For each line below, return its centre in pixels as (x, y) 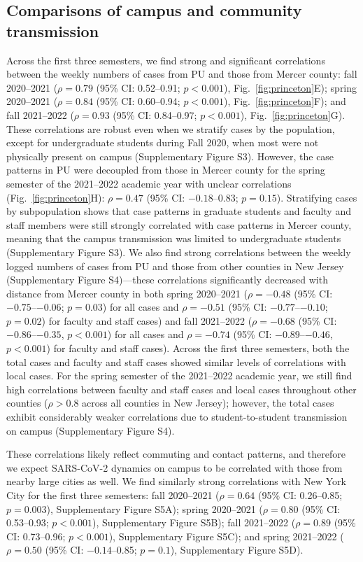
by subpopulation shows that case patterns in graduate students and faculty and (179, 211)
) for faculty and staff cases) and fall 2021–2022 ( (147, 320)
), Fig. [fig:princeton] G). (293, 114)
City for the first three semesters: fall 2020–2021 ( (113, 495)
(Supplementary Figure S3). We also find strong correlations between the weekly (179, 252)
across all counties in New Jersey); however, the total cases (208, 403)
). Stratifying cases (317, 197)
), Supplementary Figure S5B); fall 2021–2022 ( (194, 522)
